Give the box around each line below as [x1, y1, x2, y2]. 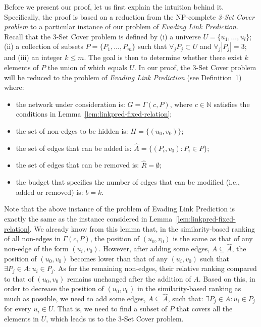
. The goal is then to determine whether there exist [84, 52, 242, 63]
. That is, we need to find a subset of [53, 303, 168, 314]
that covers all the [176, 303, 233, 314]
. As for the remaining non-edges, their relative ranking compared [54, 263, 257, 274]
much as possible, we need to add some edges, [4, 293, 146, 303]
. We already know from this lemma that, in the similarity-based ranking [29, 223, 255, 234]
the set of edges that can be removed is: [16, 159, 139, 170]
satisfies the [214, 98, 250, 109]
